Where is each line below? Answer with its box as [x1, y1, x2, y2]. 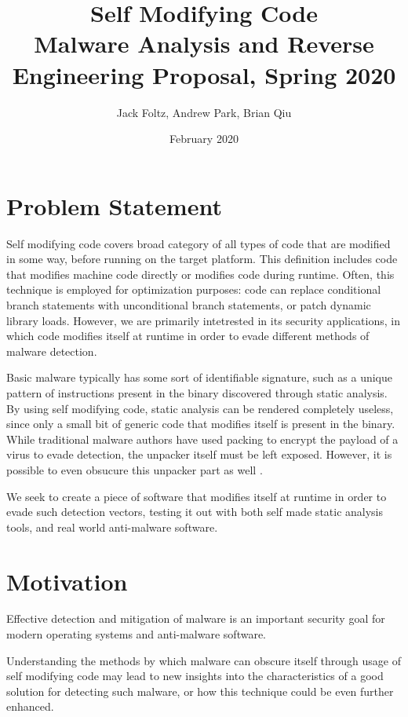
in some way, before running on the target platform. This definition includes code [6, 251, 398, 267]
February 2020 [169, 130, 239, 147]
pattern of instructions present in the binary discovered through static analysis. [6, 384, 388, 401]
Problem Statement [6, 189, 222, 221]
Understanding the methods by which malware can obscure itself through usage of [6, 652, 401, 668]
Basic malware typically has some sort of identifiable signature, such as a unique [6, 369, 392, 386]
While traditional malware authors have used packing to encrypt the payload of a [6, 430, 399, 447]
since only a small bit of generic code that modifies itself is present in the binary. [6, 415, 395, 432]
